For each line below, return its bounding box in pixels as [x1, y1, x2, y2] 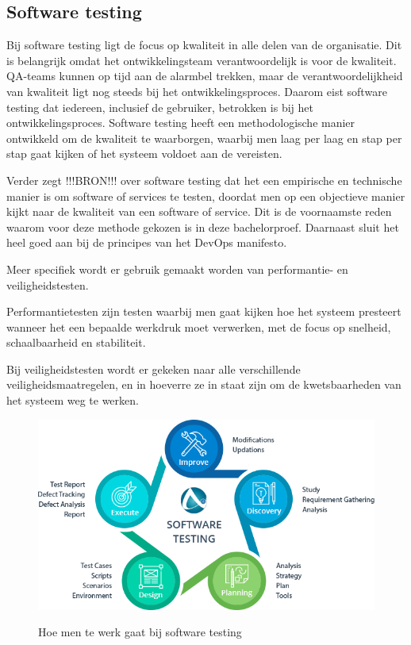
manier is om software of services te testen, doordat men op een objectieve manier [6, 187, 405, 204]
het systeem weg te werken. [6, 392, 139, 409]
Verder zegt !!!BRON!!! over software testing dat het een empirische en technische [6, 171, 402, 188]
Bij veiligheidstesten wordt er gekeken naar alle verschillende [6, 360, 301, 377]
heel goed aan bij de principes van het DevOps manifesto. [6, 234, 287, 251]
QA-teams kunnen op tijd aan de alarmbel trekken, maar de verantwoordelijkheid [6, 67, 403, 84]
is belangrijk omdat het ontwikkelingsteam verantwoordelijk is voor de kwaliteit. [6, 52, 397, 68]
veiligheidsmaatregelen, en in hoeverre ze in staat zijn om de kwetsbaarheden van [6, 376, 401, 393]
